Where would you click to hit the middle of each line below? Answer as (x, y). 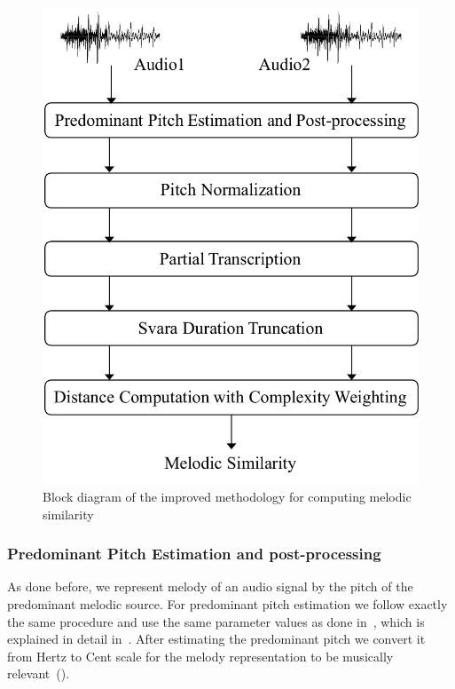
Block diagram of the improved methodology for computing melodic (227, 496)
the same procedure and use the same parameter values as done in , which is (216, 621)
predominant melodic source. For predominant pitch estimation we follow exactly (227, 603)
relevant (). (39, 673)
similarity (68, 514)
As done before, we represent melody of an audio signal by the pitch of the (210, 586)
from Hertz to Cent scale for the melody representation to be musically (200, 656)
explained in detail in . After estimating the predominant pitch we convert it (216, 639)
